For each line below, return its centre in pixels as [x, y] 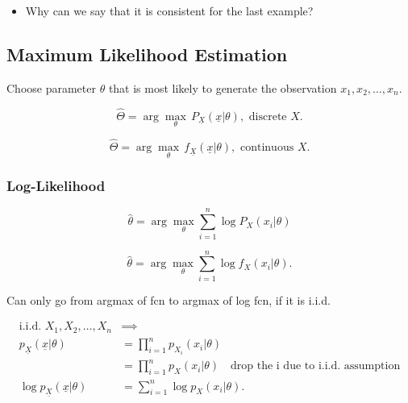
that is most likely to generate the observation [223, 87]
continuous [267, 148]
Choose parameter [51, 87]
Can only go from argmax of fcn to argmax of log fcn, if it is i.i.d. [169, 299]
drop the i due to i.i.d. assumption [316, 366]
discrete [268, 116]
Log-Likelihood [56, 186]
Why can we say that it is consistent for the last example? [169, 10]
